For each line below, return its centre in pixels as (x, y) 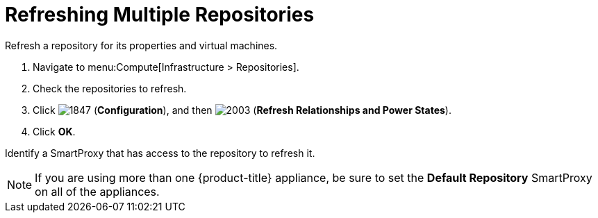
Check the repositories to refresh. (110, 88)
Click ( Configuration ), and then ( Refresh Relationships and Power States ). (242, 110)
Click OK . (54, 131)
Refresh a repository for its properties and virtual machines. (141, 45)
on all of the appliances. (97, 191)
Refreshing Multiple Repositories (160, 15)
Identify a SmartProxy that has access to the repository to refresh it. (160, 153)
